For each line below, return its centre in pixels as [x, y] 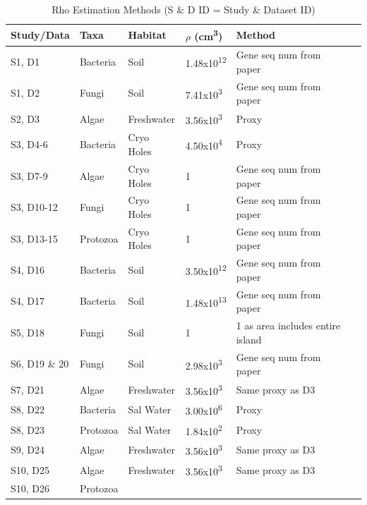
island [249, 339]
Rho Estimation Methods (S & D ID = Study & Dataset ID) [183, 9]
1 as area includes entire [288, 325]
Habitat [147, 35]
